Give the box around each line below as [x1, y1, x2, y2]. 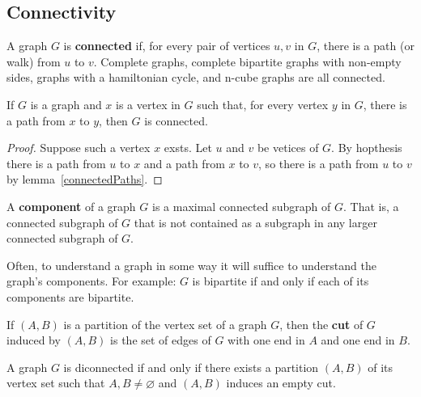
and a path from [143, 154, 225, 171]
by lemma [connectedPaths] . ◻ [6, 171, 163, 188]
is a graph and [30, 95, 102, 112]
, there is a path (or [317, 37, 415, 54]
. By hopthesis [331, 139, 402, 156]
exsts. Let [164, 139, 212, 156]
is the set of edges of [110, 332, 211, 348]
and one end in [321, 332, 395, 348]
